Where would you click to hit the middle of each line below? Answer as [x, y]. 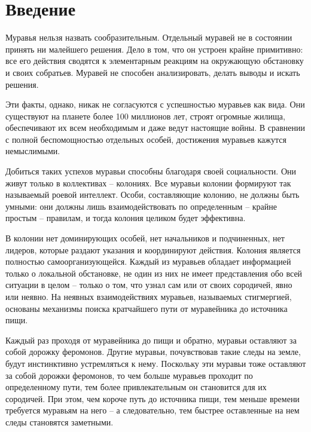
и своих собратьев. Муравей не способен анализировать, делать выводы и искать [153, 72]
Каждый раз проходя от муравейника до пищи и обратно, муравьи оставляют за [151, 340]
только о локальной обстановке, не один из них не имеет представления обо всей [154, 273]
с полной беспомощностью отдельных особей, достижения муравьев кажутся [146, 139]
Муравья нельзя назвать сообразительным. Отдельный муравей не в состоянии [149, 37]
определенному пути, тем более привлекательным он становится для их [136, 387]
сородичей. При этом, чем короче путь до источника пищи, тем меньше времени [153, 398]
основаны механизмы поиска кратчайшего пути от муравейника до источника [147, 308]
